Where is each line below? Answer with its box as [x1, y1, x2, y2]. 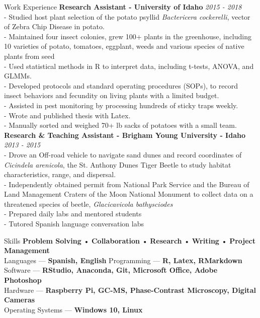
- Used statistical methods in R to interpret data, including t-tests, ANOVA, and [4, 60, 254, 71]
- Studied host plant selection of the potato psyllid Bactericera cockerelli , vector [4, 11, 250, 22]
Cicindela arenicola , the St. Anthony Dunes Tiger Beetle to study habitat [4, 159, 231, 170]
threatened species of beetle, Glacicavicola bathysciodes [4, 198, 173, 209]
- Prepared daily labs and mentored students [4, 208, 142, 219]
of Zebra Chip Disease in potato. [4, 21, 105, 32]
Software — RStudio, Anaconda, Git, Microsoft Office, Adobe [4, 265, 218, 275]
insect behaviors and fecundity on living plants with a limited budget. [4, 90, 219, 101]
